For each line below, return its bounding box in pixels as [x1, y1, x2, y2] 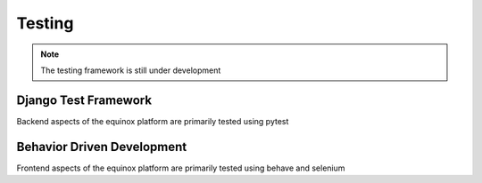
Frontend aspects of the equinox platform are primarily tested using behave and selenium [16, 163, 345, 173]
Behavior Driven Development [16, 139, 187, 155]
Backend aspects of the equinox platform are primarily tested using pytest [16, 115, 289, 126]
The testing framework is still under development [40, 65, 221, 76]
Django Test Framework [16, 92, 152, 107]
